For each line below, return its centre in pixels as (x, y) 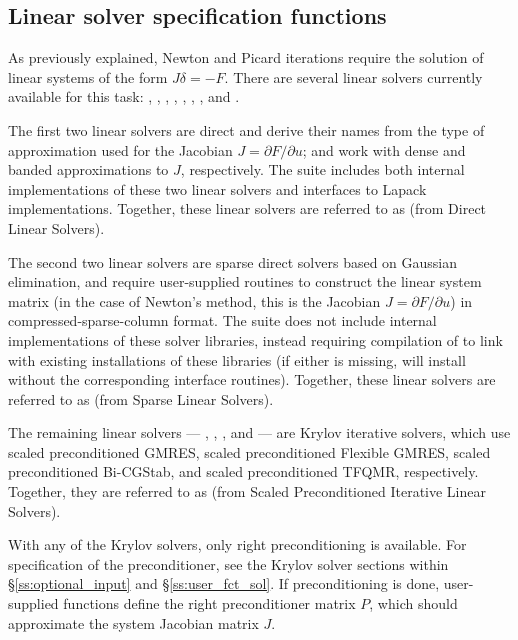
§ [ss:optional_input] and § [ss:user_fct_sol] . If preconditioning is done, (224, 583)
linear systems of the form (88, 76)
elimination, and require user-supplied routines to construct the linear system (245, 281)
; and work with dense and (384, 149)
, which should (413, 603)
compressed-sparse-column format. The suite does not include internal (222, 320)
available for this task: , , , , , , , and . (124, 96)
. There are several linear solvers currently (353, 76)
